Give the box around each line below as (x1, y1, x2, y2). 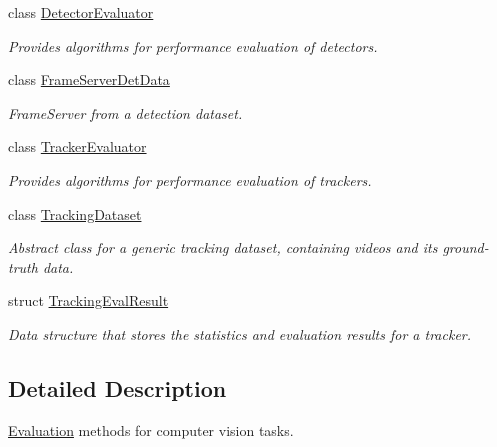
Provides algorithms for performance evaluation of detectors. (8, 35, 378, 56)
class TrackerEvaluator (8, 136, 147, 157)
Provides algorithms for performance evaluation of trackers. (8, 169, 372, 190)
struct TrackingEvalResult (8, 290, 169, 311)
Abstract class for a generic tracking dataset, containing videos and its (8, 237, 438, 258)
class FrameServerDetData (8, 69, 170, 90)
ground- (442, 237, 489, 258)
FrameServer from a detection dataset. (8, 102, 243, 123)
